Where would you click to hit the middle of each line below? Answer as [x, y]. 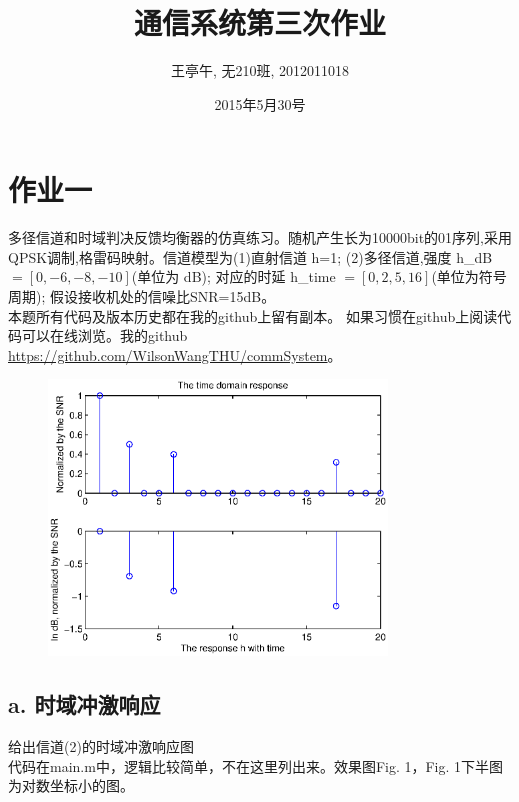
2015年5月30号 [260, 103]
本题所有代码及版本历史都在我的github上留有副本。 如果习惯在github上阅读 [253, 315]
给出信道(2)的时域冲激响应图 [101, 746]
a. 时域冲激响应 [84, 704]
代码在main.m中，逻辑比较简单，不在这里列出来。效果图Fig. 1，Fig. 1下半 [249, 765]
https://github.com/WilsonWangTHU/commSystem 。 [175, 354]
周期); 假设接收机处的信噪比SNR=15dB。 [142, 296]
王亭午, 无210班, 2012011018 [260, 70]
